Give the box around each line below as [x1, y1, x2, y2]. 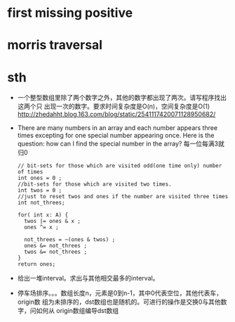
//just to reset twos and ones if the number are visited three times [17, 193, 229, 200]
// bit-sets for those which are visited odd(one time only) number [17, 162, 222, 169]
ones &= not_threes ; [24, 243, 88, 250]
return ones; [17, 261, 56, 268]
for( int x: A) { [17, 212, 69, 219]
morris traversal [7, 37, 103, 53]
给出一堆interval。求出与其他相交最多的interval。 [17, 274, 159, 283]
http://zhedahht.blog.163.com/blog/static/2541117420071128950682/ [17, 110, 216, 119]
